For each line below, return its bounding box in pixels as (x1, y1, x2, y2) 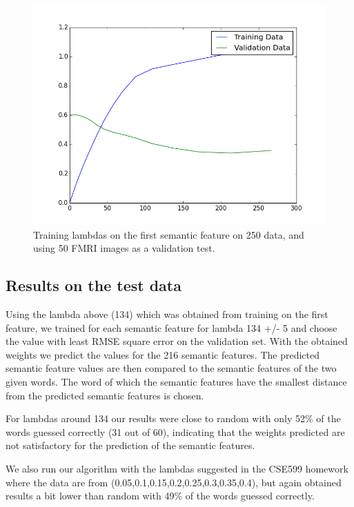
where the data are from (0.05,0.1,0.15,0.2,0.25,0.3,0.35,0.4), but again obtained (6, 475, 342, 489)
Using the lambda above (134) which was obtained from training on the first (6, 306, 328, 321)
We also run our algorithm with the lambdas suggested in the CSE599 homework (6, 461, 348, 475)
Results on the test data (6, 275, 181, 296)
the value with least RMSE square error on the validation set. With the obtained (6, 334, 348, 348)
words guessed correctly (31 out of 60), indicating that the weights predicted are (6, 424, 345, 439)
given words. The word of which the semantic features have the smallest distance (6, 374, 347, 388)
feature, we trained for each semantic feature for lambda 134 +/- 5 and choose (6, 320, 337, 335)
